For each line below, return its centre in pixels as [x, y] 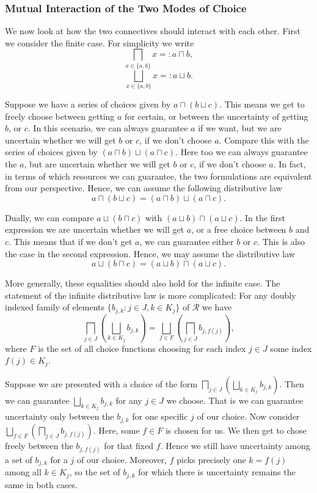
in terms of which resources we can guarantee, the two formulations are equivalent [158, 176]
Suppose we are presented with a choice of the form [101, 383]
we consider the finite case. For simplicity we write [100, 42]
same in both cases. [41, 484]
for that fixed [129, 445]
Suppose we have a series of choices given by [88, 104]
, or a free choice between [239, 229]
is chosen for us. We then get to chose [236, 430]
